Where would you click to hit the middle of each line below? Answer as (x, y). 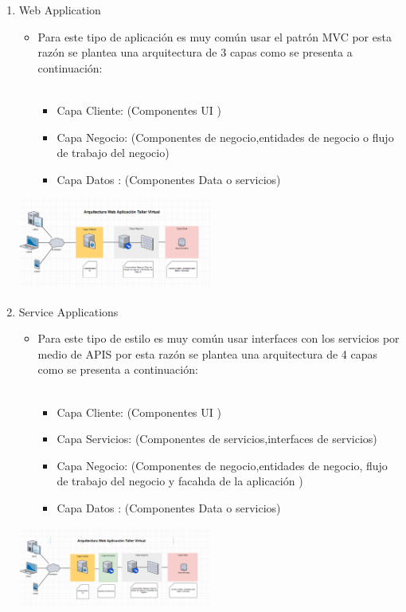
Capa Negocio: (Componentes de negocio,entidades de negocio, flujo (222, 465)
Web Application (60, 10)
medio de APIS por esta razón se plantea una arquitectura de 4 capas (207, 353)
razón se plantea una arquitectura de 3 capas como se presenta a (195, 52)
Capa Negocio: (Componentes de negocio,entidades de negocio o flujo (225, 137)
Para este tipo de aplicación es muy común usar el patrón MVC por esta (215, 36)
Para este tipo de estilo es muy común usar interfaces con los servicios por (219, 338)
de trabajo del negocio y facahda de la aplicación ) (180, 481)
